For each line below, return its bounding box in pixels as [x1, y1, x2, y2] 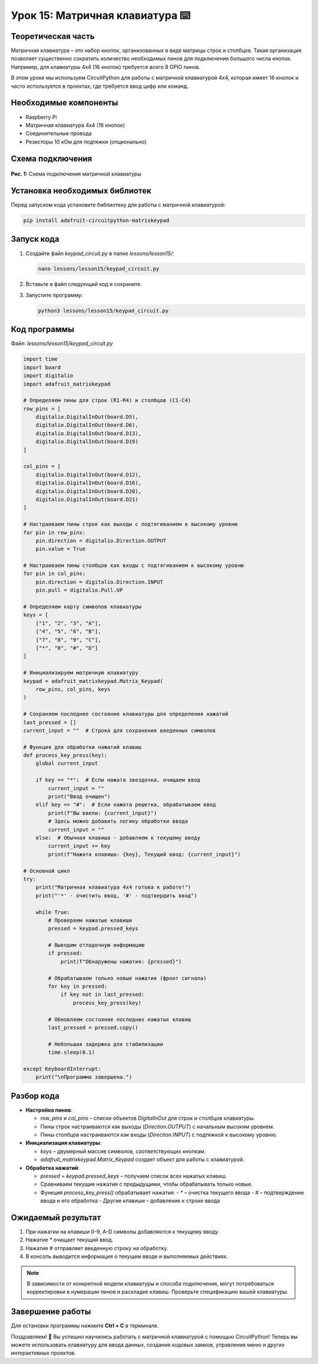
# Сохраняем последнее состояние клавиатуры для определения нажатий [23, 711, 228, 718]
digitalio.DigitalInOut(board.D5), [35, 413, 138, 420]
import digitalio [23, 372, 74, 379]
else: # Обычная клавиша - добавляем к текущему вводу [35, 834, 201, 841]
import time [23, 356, 58, 363]
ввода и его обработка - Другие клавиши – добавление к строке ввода [40, 1197, 220, 1204]
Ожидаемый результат [11, 1212, 101, 1222]
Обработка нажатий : [25, 1164, 80, 1171]
